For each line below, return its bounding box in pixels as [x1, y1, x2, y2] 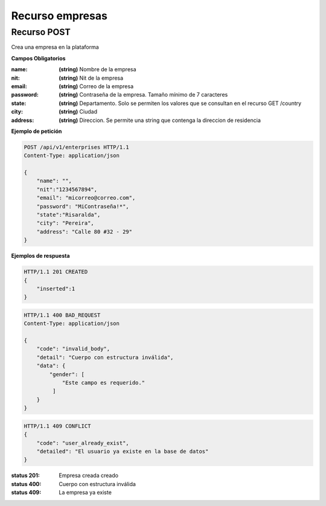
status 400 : [11, 480, 42, 487]
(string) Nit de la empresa [59, 74, 124, 82]
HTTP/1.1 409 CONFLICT [24, 423, 91, 429]
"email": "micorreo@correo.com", [36, 194, 136, 202]
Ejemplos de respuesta [11, 252, 70, 260]
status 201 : [11, 472, 40, 479]
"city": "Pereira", [36, 220, 95, 226]
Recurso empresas [11, 9, 108, 22]
